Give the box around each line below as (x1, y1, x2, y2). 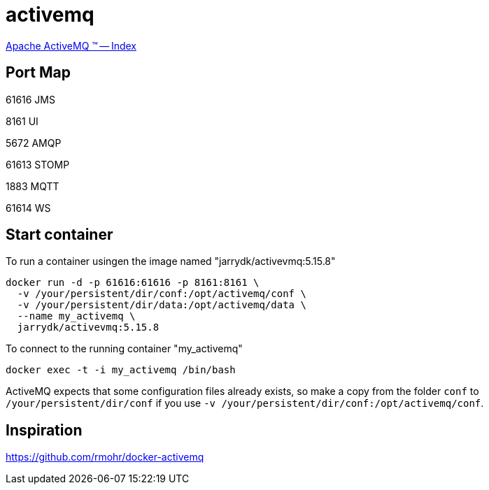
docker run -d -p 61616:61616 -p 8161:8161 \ (6, 277, 260, 289)
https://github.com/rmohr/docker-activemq (6, 451, 204, 463)
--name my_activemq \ (17, 310, 136, 322)
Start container (6, 226, 113, 244)
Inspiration (6, 421, 83, 439)
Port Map (6, 64, 71, 82)
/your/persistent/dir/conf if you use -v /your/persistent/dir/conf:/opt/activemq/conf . (6, 397, 484, 410)
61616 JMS (6, 93, 55, 106)
